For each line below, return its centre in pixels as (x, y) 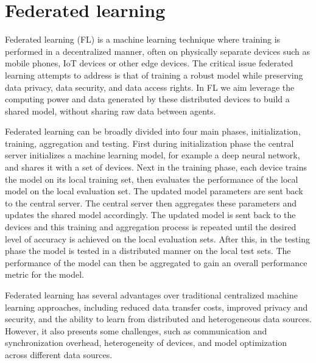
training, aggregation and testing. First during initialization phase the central (149, 143)
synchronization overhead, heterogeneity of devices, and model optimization (146, 343)
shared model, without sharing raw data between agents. (111, 111)
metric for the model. (44, 274)
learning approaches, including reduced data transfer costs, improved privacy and (156, 307)
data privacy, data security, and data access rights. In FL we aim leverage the (150, 87)
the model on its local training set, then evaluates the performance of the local (152, 179)
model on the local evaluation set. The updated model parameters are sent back (154, 191)
